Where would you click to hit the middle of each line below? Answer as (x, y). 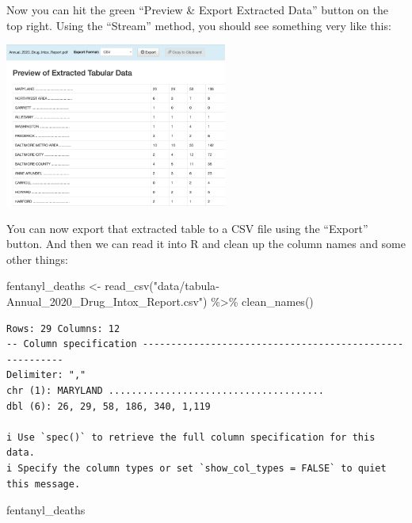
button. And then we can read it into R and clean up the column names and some (206, 244)
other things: (37, 259)
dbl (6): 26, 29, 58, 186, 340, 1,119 (109, 406)
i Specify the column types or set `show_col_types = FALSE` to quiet (196, 468)
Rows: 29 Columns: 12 (63, 328)
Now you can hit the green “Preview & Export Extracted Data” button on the (198, 10)
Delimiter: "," (46, 375)
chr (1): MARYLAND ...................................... (165, 391)
